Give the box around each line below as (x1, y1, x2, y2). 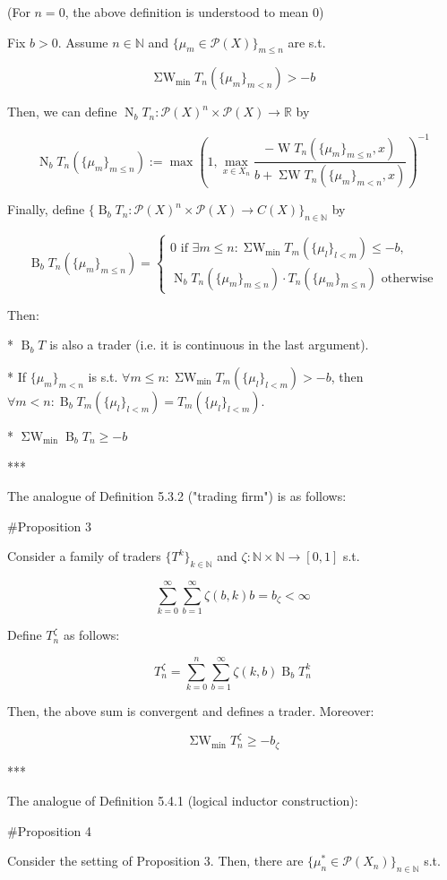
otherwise (381, 272, 434, 285)
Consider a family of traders (7, 547, 161, 565)
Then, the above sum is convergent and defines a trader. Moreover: (7, 701, 374, 720)
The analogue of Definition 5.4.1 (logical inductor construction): (7, 791, 358, 810)
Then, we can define (7, 102, 117, 121)
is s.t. (88, 367, 118, 385)
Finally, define (7, 200, 85, 219)
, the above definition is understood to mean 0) (64, 3, 324, 21)
